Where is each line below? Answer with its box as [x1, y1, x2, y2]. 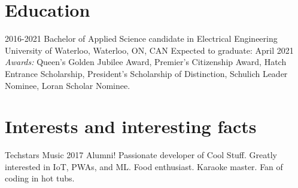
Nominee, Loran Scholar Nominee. [5, 79, 130, 91]
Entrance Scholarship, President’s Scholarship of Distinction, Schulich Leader [5, 67, 288, 79]
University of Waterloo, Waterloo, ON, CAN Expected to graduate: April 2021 [5, 44, 294, 56]
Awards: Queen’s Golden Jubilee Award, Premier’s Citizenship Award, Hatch [5, 56, 287, 68]
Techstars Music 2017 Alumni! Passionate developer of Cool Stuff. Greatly [5, 149, 278, 161]
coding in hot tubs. [5, 172, 75, 184]
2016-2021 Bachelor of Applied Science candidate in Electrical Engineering [5, 32, 278, 45]
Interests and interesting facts [5, 114, 257, 138]
